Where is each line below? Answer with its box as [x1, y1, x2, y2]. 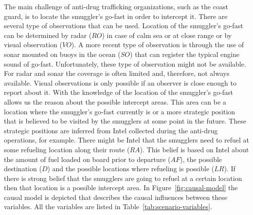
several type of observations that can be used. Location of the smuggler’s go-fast [4, 20, 243, 31]
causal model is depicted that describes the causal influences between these [4, 192, 228, 202]
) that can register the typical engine [130, 49, 239, 59]
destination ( [4, 163, 42, 174]
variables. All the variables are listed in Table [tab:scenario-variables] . [4, 201, 212, 212]
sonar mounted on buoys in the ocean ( [4, 49, 121, 59]
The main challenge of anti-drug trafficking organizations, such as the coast [4, 1, 228, 11]
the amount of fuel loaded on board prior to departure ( [4, 154, 171, 164]
